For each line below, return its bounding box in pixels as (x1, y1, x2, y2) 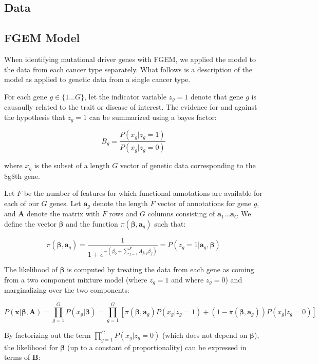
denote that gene (190, 91, 243, 102)
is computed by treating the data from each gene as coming (67, 264, 254, 275)
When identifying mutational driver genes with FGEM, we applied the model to (4, 53, 256, 64)
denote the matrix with (27, 208, 100, 219)
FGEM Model (4, 30, 80, 46)
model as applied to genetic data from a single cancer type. (4, 74, 191, 85)
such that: (154, 218, 186, 229)
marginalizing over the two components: (4, 285, 129, 295)
